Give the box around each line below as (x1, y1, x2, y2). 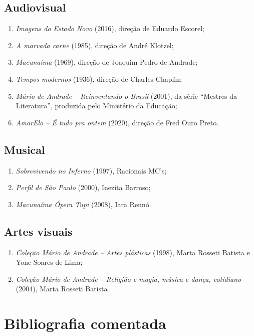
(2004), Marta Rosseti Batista (16, 283, 108, 294)
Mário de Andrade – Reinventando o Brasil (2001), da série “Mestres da (16, 90, 237, 101)
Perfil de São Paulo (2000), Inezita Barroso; (16, 182, 151, 193)
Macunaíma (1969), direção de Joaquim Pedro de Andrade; (16, 57, 198, 67)
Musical (4, 141, 45, 157)
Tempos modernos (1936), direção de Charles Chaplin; (16, 73, 182, 84)
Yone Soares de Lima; (16, 257, 83, 267)
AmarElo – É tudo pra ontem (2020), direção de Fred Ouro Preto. (16, 117, 219, 127)
